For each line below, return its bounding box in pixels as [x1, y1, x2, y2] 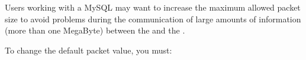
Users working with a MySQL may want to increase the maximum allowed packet [5, 1, 301, 13]
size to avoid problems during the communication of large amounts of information [5, 12, 301, 25]
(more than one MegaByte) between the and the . [5, 24, 185, 36]
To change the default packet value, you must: [5, 44, 172, 56]
